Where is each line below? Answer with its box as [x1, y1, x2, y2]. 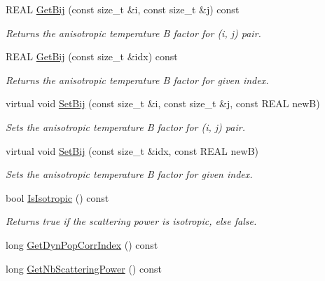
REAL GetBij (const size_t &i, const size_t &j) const [6, 2, 240, 16]
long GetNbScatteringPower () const [6, 261, 162, 275]
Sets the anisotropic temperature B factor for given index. [6, 167, 253, 181]
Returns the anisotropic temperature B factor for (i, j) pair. [6, 25, 261, 40]
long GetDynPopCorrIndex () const [6, 237, 158, 252]
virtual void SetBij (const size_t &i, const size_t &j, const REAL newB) [6, 96, 320, 111]
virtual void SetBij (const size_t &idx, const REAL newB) [6, 143, 258, 158]
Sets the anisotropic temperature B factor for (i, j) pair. [6, 119, 245, 134]
